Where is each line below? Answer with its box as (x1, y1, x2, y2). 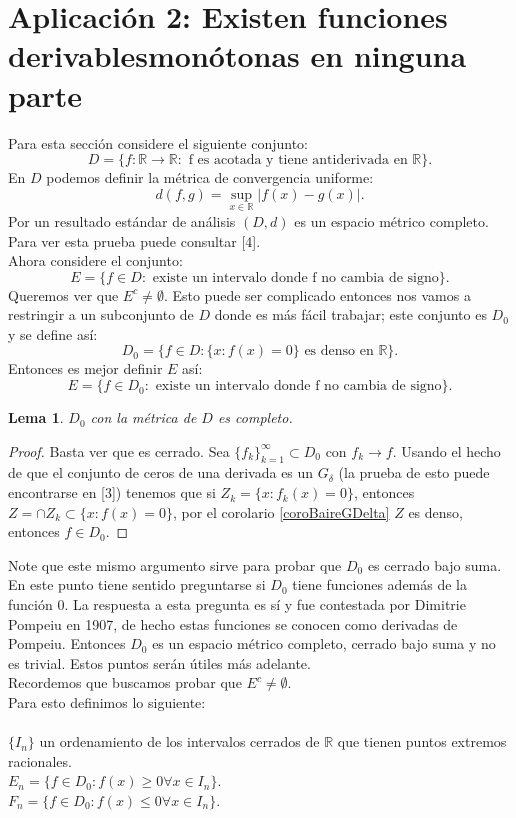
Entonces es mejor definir (8, 358, 163, 379)
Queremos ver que (8, 284, 119, 305)
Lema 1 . (8, 407, 64, 428)
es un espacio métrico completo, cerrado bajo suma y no (152, 633, 496, 654)
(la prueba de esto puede (338, 462, 490, 483)
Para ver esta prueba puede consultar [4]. (8, 230, 261, 251)
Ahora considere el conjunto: (8, 250, 183, 271)
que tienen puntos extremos (337, 731, 507, 752)
